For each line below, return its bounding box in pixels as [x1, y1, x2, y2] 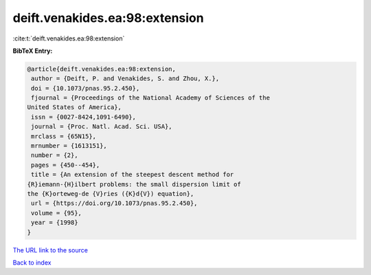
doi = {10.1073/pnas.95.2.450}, [31, 84, 140, 92]
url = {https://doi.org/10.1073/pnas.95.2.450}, [31, 200, 198, 207]
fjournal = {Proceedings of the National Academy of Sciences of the [31, 94, 271, 102]
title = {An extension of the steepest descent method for [31, 171, 234, 178]
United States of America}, [27, 104, 122, 111]
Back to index [12, 258, 52, 267]
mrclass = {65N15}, [31, 132, 96, 140]
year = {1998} [31, 219, 78, 226]
